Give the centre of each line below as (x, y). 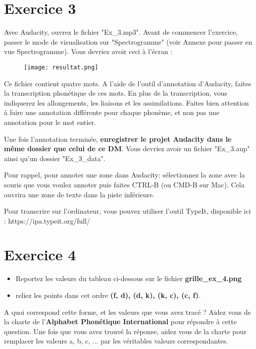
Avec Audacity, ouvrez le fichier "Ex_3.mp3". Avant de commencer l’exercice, (121, 32)
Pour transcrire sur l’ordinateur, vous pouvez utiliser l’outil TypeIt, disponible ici (128, 211)
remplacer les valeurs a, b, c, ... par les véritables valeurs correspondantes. (116, 341)
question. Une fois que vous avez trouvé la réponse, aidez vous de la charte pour (125, 331)
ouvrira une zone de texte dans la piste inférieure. (79, 194)
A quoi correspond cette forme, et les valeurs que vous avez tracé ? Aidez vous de (128, 312)
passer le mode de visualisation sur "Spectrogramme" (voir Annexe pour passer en (128, 41)
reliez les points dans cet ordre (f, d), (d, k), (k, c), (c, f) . (108, 295)
